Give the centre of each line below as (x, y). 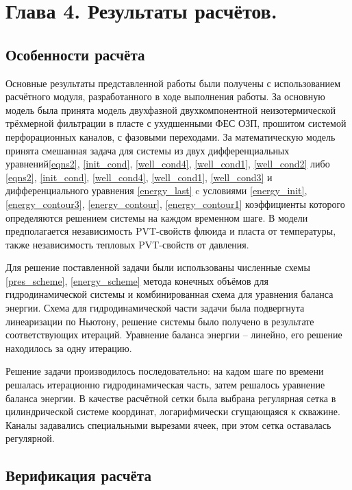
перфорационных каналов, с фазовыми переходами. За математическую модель (171, 136)
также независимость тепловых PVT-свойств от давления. (127, 244)
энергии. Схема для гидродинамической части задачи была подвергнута (155, 308)
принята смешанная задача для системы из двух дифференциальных (148, 150)
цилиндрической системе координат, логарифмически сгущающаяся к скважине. (173, 411)
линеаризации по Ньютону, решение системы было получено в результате (160, 321)
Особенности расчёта (75, 54)
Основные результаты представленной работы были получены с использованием (173, 83)
